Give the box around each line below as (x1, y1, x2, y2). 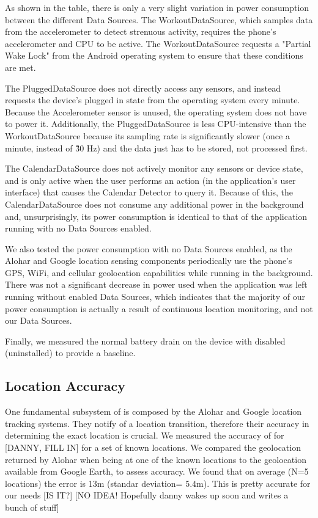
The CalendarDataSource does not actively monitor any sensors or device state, (5, 162, 303, 175)
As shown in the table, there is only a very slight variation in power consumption (5, 1, 309, 13)
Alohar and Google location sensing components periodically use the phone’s (5, 254, 292, 267)
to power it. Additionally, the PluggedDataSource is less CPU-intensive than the (5, 117, 306, 130)
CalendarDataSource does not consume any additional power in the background (5, 197, 304, 210)
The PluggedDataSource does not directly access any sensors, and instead (5, 81, 281, 94)
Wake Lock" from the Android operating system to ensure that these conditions (5, 49, 303, 62)
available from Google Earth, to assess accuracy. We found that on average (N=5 (5, 465, 309, 478)
